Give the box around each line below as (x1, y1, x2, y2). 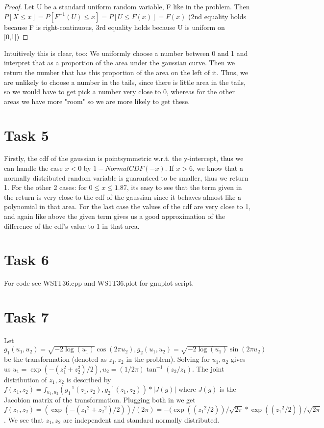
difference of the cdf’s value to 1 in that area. (4, 220, 140, 231)
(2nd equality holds (188, 11, 247, 21)
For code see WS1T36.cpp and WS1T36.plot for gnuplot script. (4, 278, 194, 288)
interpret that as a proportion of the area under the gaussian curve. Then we (4, 57, 235, 68)
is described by (66, 374, 111, 384)
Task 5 (4, 125, 49, 145)
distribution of (4, 374, 47, 384)
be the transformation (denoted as (4, 354, 107, 364)
